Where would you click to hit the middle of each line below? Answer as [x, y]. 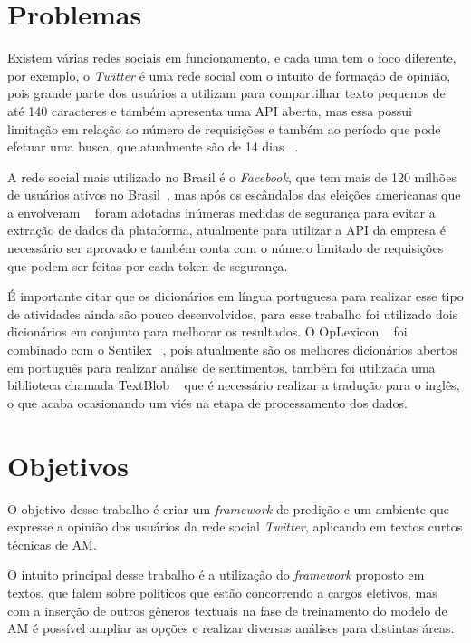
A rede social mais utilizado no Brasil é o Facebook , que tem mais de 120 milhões [232, 176]
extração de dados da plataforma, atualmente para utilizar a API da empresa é [226, 230]
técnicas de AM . [52, 544]
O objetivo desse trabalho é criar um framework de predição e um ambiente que [228, 508]
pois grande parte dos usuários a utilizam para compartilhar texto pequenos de [226, 93]
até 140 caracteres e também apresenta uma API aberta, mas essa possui [210, 110]
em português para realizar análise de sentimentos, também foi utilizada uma [221, 367]
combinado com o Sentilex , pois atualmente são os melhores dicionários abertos [232, 350]
